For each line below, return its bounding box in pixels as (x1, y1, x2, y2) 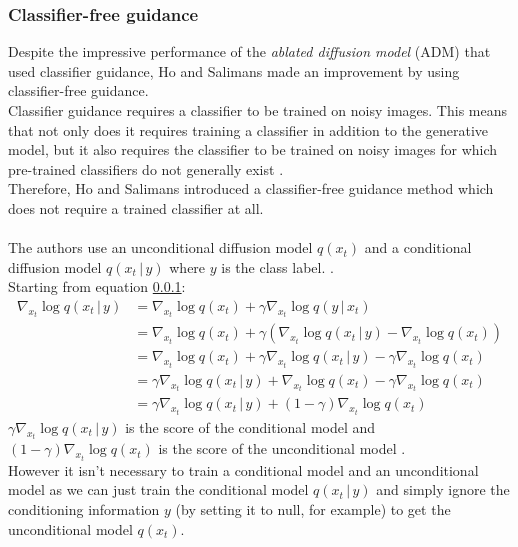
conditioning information (8, 498, 160, 519)
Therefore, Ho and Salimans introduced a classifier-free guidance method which (8, 178, 494, 199)
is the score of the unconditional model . (158, 438, 406, 459)
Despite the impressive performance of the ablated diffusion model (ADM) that (8, 41, 491, 62)
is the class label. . (221, 256, 334, 277)
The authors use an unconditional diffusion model (8, 237, 313, 258)
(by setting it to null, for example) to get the (175, 498, 451, 519)
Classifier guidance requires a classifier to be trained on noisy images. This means (8, 100, 508, 120)
